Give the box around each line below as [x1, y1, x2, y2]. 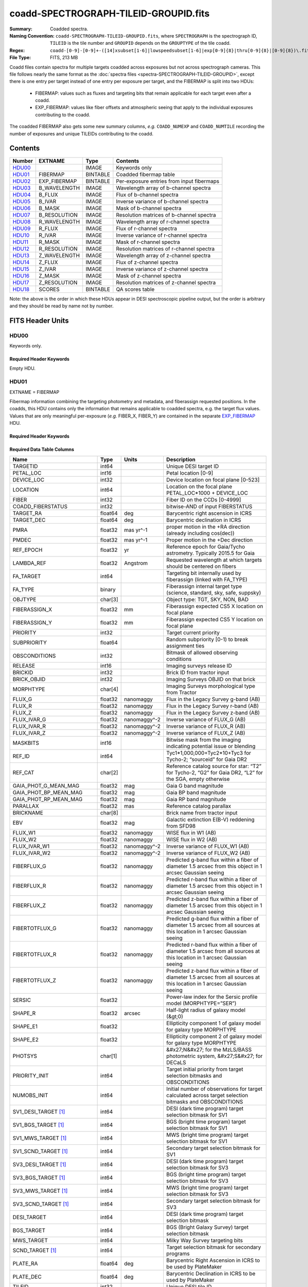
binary [100, 586, 116, 593]
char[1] [100, 1052, 118, 1059]
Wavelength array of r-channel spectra [115, 218, 210, 225]
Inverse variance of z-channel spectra [115, 265, 208, 272]
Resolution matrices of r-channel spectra [115, 245, 215, 252]
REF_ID [12, 752, 30, 759]
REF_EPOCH [12, 546, 43, 553]
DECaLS [166, 1058, 186, 1066]
